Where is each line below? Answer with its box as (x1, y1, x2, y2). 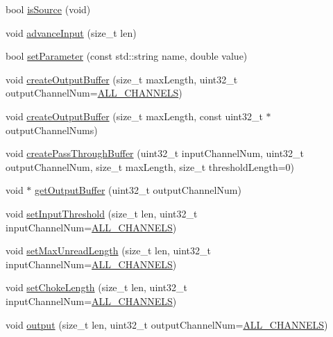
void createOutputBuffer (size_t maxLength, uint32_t (6, 72, 238, 86)
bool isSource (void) (6, 2, 91, 16)
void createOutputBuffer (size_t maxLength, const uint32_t (6, 108, 263, 123)
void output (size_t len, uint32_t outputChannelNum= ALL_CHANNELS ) (6, 317, 328, 331)
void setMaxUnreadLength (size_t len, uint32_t (6, 243, 211, 258)
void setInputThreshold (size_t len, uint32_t (6, 206, 198, 220)
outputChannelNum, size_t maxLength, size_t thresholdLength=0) (6, 159, 295, 174)
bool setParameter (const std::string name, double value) (6, 49, 248, 63)
